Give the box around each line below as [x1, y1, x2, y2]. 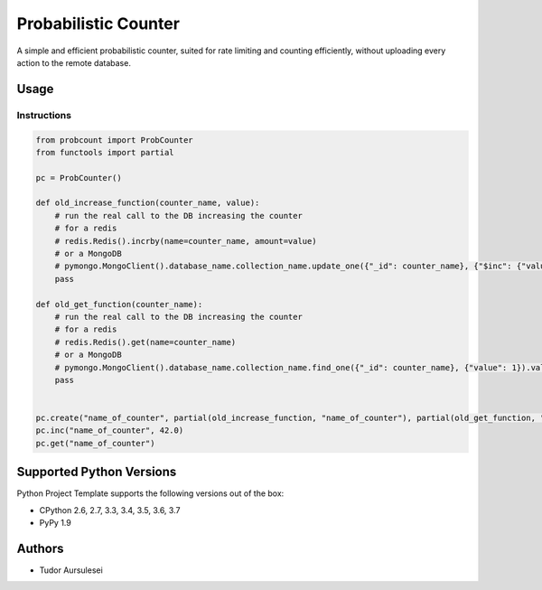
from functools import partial [35, 147, 175, 157]
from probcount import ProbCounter [35, 135, 193, 145]
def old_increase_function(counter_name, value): [35, 198, 260, 208]
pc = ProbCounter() [35, 173, 122, 183]
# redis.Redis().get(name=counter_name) [54, 337, 237, 347]
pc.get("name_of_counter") [35, 438, 155, 448]
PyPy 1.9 [39, 518, 71, 529]
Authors [16, 540, 64, 556]
